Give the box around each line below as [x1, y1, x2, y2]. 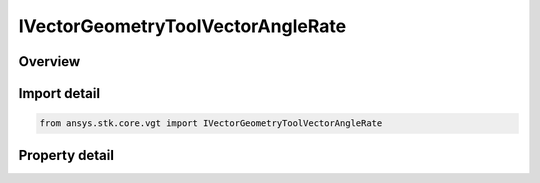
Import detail [18, 85, 100, 102]
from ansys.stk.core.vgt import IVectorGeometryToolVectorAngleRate [39, 118, 383, 129]
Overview [18, 53, 81, 70]
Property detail [18, 146, 115, 164]
